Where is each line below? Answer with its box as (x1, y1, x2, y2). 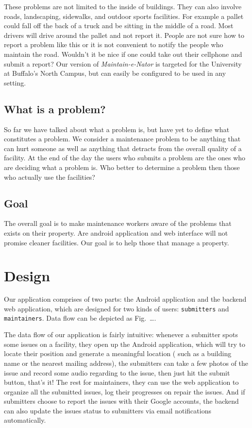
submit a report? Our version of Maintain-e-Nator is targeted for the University (4, 58, 242, 68)
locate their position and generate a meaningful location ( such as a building (4, 348, 232, 359)
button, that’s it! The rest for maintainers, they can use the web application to (4, 377, 239, 387)
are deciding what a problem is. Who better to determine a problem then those (4, 162, 240, 172)
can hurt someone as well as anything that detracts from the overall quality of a (4, 143, 242, 153)
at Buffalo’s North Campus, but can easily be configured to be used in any (4, 68, 226, 78)
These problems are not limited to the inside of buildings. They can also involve (4, 1, 242, 11)
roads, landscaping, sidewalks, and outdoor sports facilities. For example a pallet (4, 11, 244, 21)
